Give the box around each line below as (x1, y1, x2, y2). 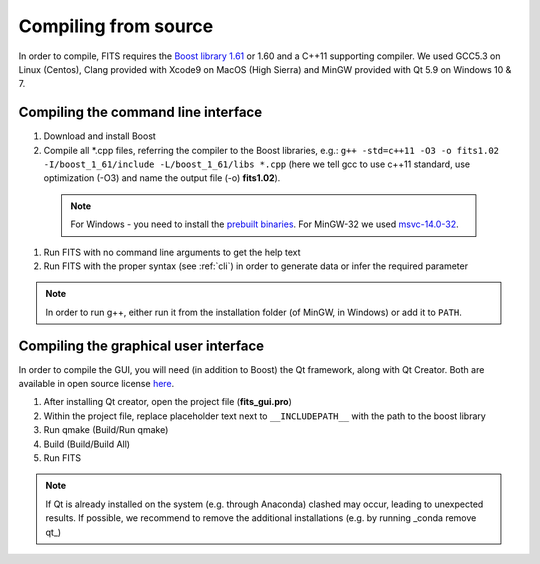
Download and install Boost (43, 130, 157, 142)
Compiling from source (18, 15, 214, 37)
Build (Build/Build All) (43, 438, 130, 450)
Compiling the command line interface (18, 104, 263, 121)
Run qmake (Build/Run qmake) (43, 424, 169, 436)
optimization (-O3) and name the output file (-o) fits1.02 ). (43, 172, 281, 184)
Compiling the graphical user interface (18, 337, 265, 354)
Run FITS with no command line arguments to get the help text (43, 246, 301, 258)
